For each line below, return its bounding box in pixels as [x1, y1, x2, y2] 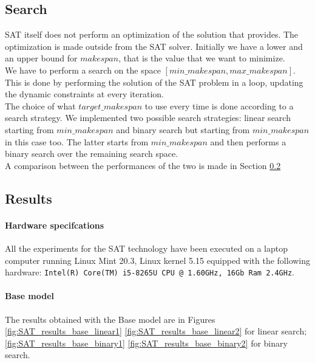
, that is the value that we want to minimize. [118, 52, 285, 64]
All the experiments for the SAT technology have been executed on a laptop [5, 241, 288, 254]
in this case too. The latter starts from [5, 135, 149, 148]
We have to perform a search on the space [5, 63, 161, 76]
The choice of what [5, 99, 76, 112]
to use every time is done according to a [144, 99, 294, 112]
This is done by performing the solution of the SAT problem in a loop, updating [5, 75, 303, 88]
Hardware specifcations [5, 218, 104, 231]
